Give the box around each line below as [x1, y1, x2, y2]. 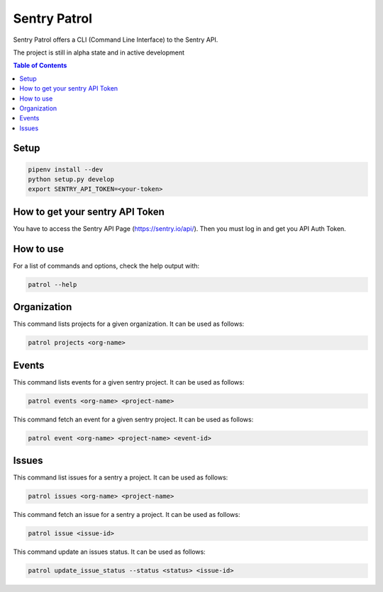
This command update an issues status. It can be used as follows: [13, 547, 206, 556]
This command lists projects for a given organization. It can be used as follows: [13, 319, 245, 329]
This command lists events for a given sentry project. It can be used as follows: [13, 377, 245, 386]
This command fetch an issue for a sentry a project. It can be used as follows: [13, 511, 240, 519]
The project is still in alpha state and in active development [13, 48, 184, 57]
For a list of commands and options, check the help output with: [13, 261, 200, 270]
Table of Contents [13, 61, 67, 70]
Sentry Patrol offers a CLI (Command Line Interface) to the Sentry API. [13, 35, 218, 44]
